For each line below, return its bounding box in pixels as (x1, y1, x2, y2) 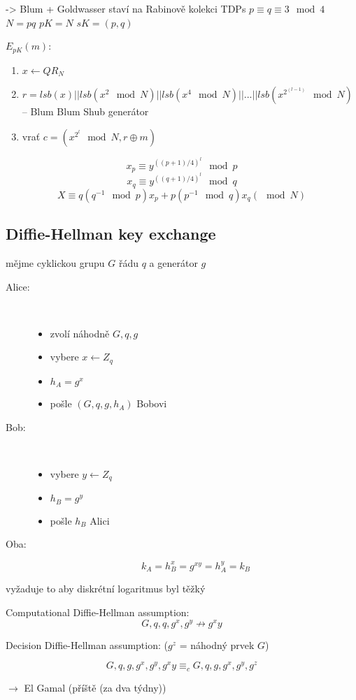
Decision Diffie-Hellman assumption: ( (6, 637, 168, 652)
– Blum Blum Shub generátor (22, 104, 149, 119)
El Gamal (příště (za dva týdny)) (24, 680, 166, 694)
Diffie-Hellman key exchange (6, 223, 216, 245)
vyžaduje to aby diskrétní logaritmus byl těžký (6, 581, 206, 596)
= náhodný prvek (179, 637, 255, 652)
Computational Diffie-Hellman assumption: (6, 604, 190, 619)
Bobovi (136, 396, 167, 411)
